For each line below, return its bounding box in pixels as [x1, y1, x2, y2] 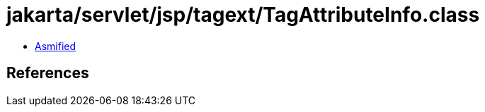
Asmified [35, 39, 76, 52]
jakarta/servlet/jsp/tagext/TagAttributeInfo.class [6, 3, 480, 27]
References [6, 64, 89, 82]
